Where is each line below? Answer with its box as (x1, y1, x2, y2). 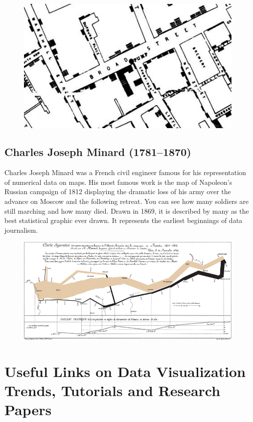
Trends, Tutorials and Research (4, 380, 221, 400)
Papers (4, 400, 52, 420)
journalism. (4, 224, 38, 235)
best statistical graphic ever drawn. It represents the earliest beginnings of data (4, 215, 243, 225)
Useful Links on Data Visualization (4, 361, 246, 381)
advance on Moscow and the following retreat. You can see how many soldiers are (4, 196, 249, 206)
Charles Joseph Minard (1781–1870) (4, 144, 191, 159)
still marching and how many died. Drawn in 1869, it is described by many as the (4, 205, 249, 216)
